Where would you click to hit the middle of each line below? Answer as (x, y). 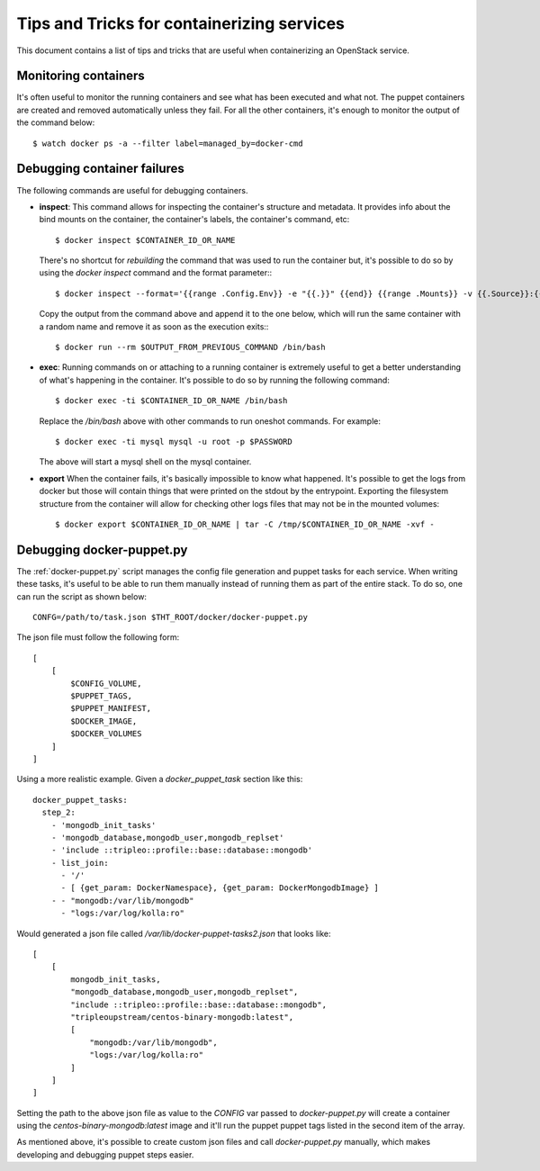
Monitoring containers (81, 76)
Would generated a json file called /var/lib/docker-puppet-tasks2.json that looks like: (174, 933)
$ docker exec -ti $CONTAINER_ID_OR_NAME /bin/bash (171, 401)
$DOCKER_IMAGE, (104, 721)
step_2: (58, 813)
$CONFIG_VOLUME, (106, 683)
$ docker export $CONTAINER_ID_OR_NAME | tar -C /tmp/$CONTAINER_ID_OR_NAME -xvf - (245, 524)
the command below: (56, 122)
